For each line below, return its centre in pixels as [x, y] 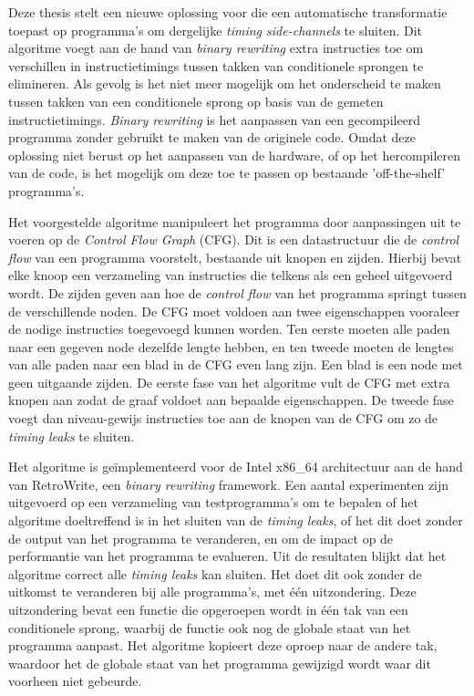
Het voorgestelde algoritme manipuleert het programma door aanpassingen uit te [235, 221]
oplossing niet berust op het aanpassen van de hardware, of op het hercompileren [235, 155]
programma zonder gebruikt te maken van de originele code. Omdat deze [212, 137]
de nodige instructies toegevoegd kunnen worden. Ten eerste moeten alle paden [229, 329]
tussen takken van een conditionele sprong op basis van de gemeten [196, 101]
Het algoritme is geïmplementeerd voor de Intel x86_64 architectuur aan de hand [236, 467]
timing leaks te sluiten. [72, 436]
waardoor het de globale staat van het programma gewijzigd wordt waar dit [220, 663]
